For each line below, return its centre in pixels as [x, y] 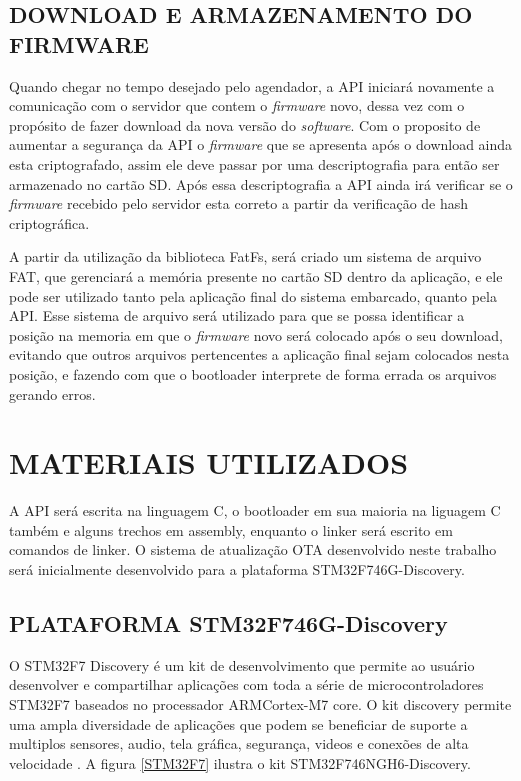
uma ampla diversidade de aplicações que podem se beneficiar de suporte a [238, 723]
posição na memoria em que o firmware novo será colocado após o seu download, [256, 334]
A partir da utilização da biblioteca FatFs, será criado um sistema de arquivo [245, 256]
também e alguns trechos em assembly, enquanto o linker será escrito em [231, 529]
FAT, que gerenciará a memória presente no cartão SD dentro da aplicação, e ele [256, 275]
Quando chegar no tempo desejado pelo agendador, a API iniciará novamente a [252, 85]
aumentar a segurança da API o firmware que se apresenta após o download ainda [261, 144]
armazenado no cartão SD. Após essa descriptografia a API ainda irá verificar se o [261, 183]
